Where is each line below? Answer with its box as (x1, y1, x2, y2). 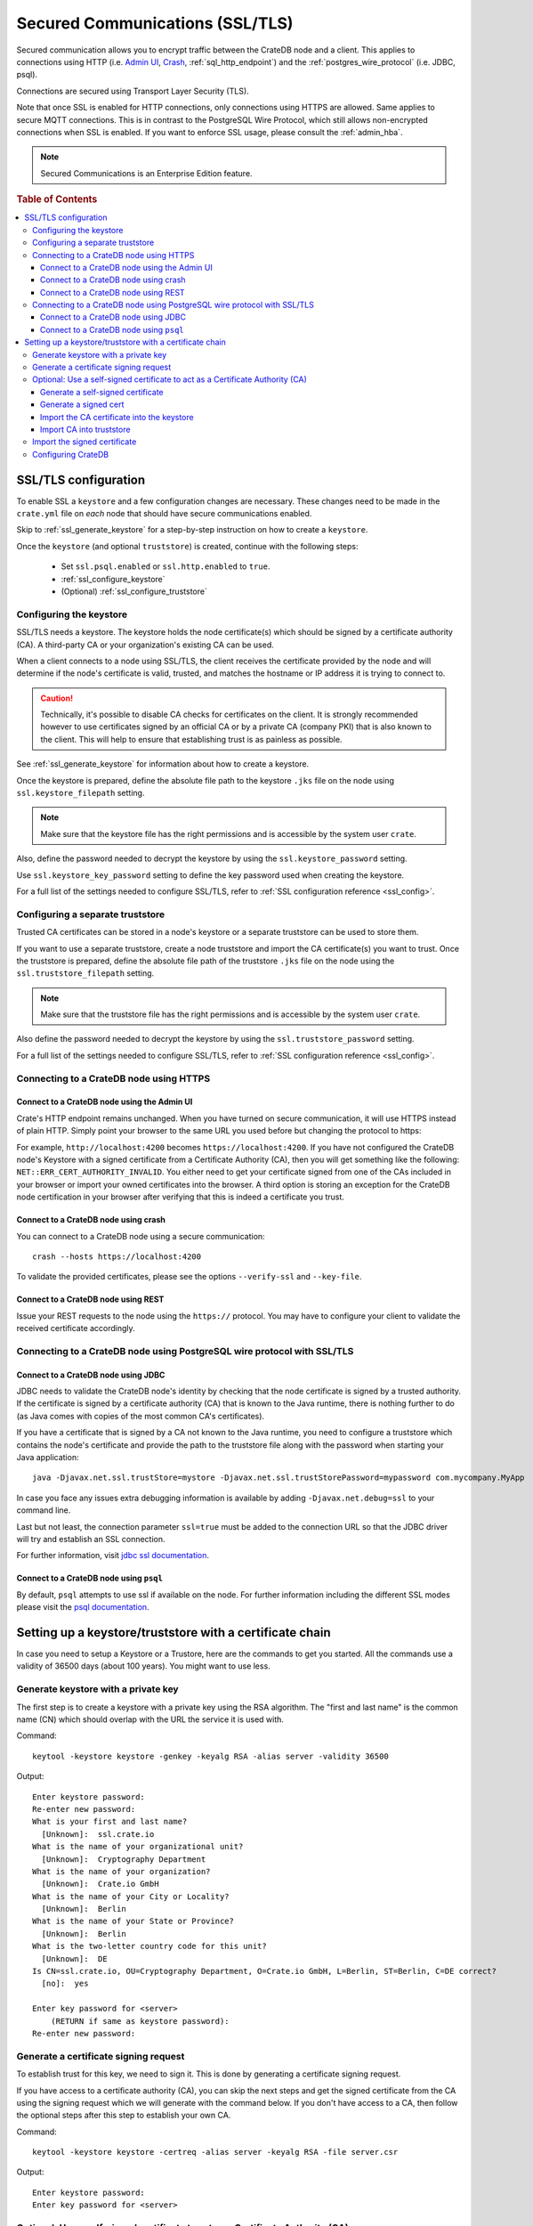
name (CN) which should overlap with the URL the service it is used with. (16, 1714, 285, 1725)
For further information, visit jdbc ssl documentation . (16, 1550, 209, 1561)
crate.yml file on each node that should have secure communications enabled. (16, 508, 312, 519)
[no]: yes (41, 1978, 89, 1989)
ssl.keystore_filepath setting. (16, 788, 145, 799)
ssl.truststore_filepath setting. (16, 968, 155, 979)
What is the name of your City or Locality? (32, 1891, 230, 1901)
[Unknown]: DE (41, 1954, 108, 1963)
